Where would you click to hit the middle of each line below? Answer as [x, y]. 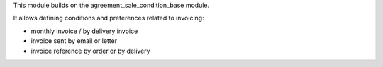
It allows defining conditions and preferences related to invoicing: [109, 18]
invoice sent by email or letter [74, 41]
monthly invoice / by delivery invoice [84, 31]
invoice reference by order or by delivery [90, 51]
